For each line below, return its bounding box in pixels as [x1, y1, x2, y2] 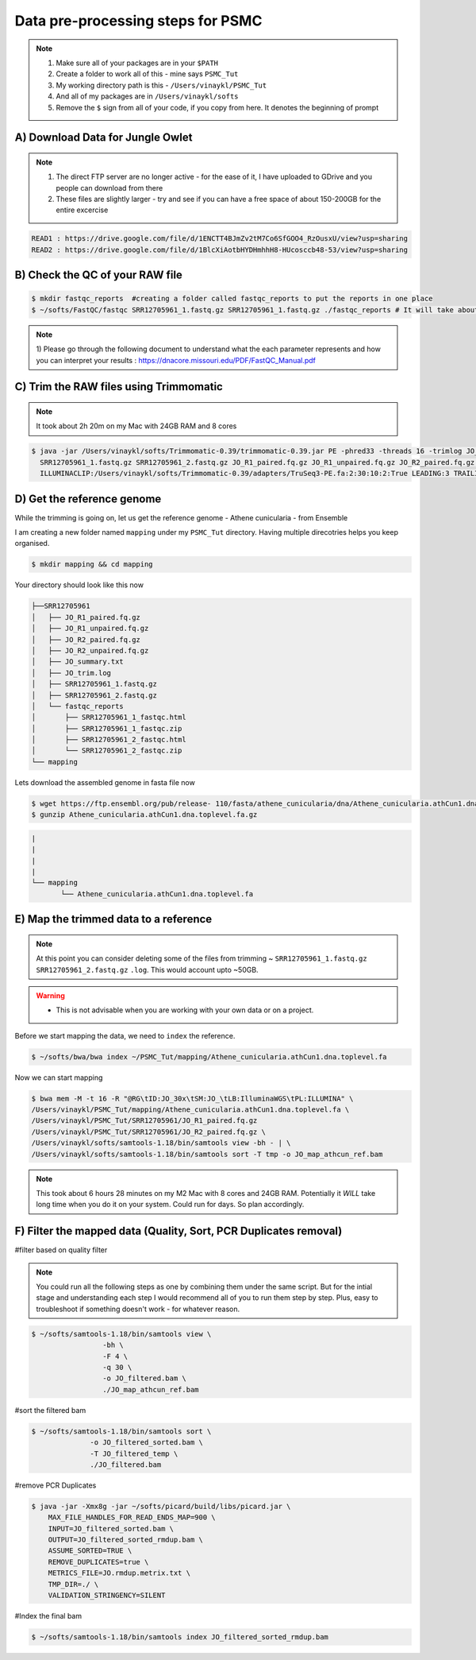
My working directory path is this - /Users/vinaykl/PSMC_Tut [56, 80, 267, 90]
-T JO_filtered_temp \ [90, 1449, 178, 1458]
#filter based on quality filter [14, 1245, 108, 1255]
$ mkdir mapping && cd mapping [31, 560, 154, 569]
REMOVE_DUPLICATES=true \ [48, 1557, 149, 1566]
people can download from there [56, 183, 163, 192]
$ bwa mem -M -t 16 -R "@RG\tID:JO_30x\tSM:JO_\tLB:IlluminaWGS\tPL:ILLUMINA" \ [31, 1093, 354, 1103]
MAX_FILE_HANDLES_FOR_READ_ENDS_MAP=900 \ [48, 1513, 216, 1522]
